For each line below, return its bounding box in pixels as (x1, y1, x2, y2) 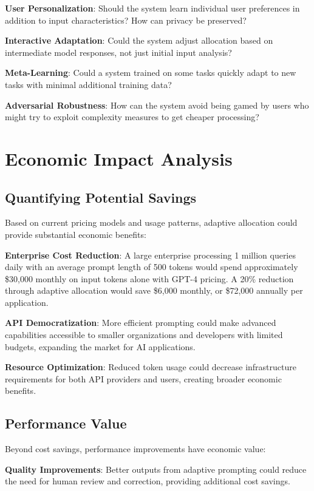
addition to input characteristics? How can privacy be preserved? (5, 13, 247, 26)
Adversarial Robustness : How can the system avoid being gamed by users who (5, 98, 309, 111)
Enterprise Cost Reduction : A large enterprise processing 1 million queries (5, 248, 296, 261)
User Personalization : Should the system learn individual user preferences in (5, 2, 300, 14)
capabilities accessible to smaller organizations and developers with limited (5, 328, 283, 341)
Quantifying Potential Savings (5, 188, 197, 206)
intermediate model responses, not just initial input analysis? (5, 46, 232, 58)
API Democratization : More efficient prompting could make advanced (5, 316, 276, 329)
